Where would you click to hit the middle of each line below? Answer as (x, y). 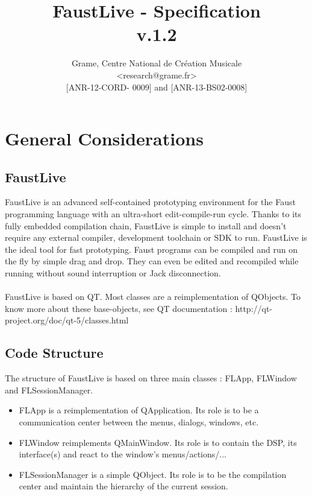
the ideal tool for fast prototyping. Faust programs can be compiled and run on (151, 249)
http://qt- (254, 308)
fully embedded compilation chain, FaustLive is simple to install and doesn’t (146, 225)
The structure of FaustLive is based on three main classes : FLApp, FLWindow (151, 378)
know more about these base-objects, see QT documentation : (119, 308)
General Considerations (104, 138)
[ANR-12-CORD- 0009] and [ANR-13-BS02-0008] (157, 87)
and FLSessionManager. (49, 389)
